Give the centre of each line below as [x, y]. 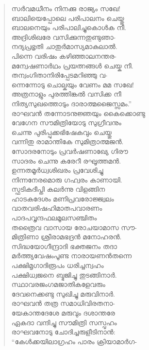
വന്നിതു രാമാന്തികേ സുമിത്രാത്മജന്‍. [67, 142]
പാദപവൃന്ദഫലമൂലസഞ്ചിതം [54, 218]
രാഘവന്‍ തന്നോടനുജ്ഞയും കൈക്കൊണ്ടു [78, 113]
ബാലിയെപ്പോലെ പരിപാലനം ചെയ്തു [68, 18]
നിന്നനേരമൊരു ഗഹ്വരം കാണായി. [67, 179]
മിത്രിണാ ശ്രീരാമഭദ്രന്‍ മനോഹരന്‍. [66, 237]
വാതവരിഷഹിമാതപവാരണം [57, 208]
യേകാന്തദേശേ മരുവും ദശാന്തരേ [63, 313]
